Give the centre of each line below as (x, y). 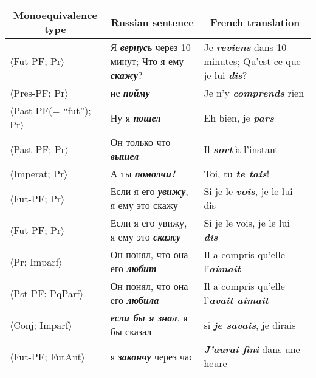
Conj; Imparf (41, 325)
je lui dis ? (225, 75)
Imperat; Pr (39, 174)
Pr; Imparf (36, 261)
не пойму (130, 93)
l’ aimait (222, 268)
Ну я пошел (136, 117)
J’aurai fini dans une (252, 349)
